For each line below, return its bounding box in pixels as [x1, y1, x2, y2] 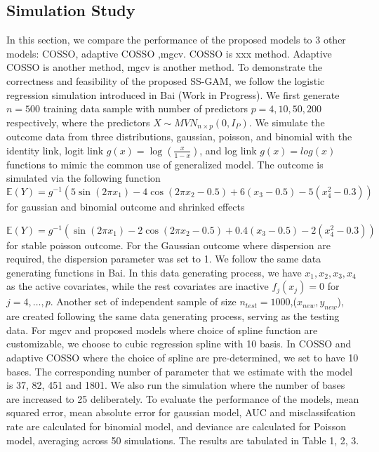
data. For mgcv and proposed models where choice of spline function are [6, 322, 318, 337]
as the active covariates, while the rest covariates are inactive [6, 279, 269, 293]
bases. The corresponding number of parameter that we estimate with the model [6, 364, 353, 378]
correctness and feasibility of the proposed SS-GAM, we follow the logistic [6, 73, 325, 88]
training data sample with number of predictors [43, 101, 248, 116]
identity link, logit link [6, 142, 104, 157]
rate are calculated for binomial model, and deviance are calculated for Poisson [6, 418, 346, 433]
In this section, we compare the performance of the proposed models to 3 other [6, 32, 346, 47]
